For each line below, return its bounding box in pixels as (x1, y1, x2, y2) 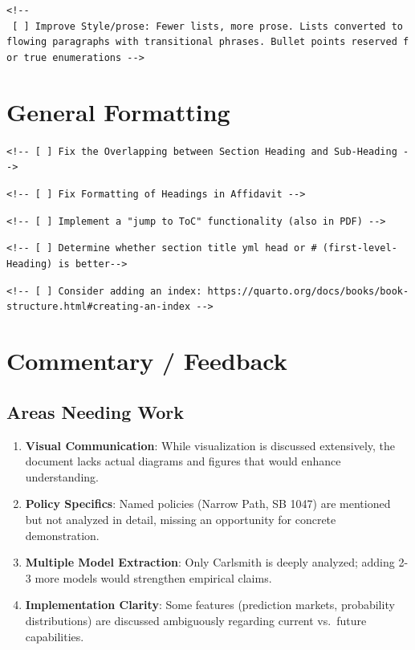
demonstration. (25, 526, 100, 543)
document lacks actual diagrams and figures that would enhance (25, 453, 341, 469)
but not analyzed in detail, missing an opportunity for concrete (25, 510, 336, 527)
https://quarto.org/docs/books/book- (207, 285, 409, 297)
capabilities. (25, 628, 84, 644)
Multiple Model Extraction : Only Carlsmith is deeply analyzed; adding (25, 554, 395, 571)
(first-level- (322, 242, 397, 254)
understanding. (25, 468, 99, 485)
